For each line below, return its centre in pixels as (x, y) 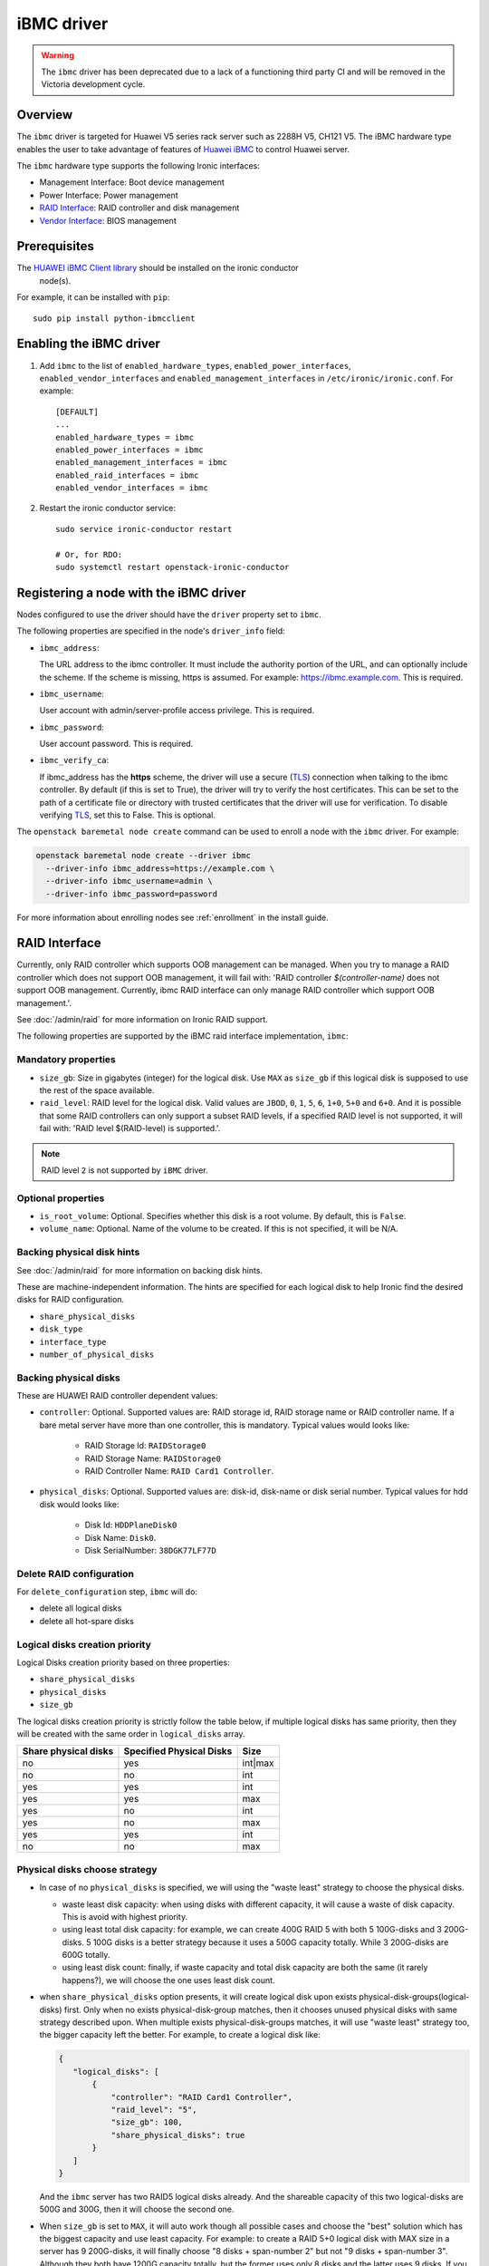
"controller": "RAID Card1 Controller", (202, 2097)
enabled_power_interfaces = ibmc (129, 450)
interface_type (73, 1342)
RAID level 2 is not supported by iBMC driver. (125, 1170)
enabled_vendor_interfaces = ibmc (132, 488)
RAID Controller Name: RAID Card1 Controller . (179, 1471)
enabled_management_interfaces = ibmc (142, 463)
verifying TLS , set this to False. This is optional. (128, 815)
